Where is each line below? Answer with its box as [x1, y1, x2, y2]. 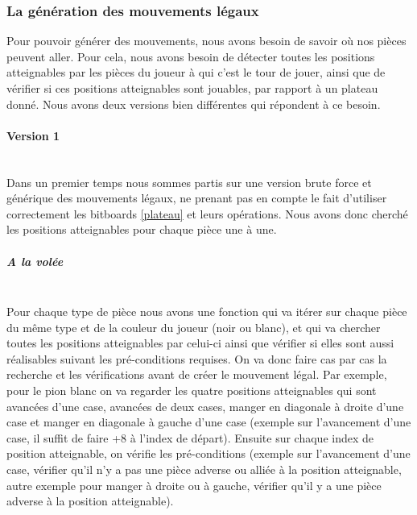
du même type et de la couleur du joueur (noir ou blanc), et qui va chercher [6, 318, 381, 335]
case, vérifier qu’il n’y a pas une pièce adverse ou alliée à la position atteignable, [6, 461, 402, 478]
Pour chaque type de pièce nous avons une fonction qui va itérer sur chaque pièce [6, 303, 407, 320]
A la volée [6, 252, 64, 269]
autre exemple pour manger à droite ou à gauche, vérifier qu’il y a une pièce [6, 476, 382, 493]
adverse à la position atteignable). [6, 492, 174, 509]
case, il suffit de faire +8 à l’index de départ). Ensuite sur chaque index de [6, 429, 374, 446]
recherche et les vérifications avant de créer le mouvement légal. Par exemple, [6, 366, 387, 383]
